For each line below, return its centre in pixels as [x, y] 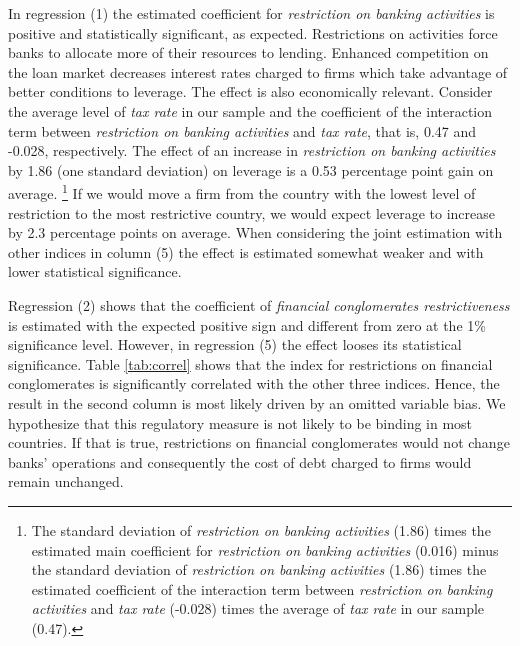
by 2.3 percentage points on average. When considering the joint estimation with [255, 232]
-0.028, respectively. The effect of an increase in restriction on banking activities [252, 150]
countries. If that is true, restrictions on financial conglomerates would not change [259, 442]
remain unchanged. [66, 481]
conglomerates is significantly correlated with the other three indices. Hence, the [254, 383]
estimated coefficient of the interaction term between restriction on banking [262, 588]
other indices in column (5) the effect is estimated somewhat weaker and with [246, 251]
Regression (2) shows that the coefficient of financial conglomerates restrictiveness [259, 304]
